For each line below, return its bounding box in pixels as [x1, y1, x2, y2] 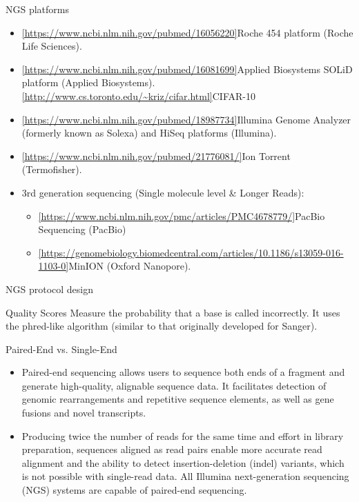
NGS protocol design [6, 281, 94, 296]
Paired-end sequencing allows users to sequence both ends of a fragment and [21, 365, 345, 379]
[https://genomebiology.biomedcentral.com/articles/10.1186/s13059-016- [38, 245, 344, 259]
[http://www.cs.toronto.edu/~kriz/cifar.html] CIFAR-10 [21, 88, 255, 103]
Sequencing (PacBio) [38, 222, 126, 237]
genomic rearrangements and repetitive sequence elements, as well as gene [21, 392, 334, 406]
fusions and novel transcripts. [21, 405, 146, 420]
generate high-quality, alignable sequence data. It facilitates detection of [21, 378, 327, 392]
